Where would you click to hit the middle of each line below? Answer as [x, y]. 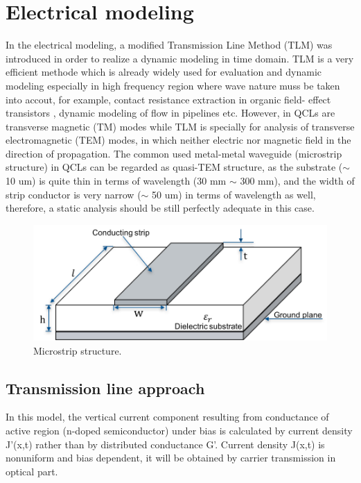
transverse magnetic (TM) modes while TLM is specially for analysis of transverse [180, 126]
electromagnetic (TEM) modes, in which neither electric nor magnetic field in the [178, 140]
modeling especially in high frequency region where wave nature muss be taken [173, 85]
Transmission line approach [105, 388]
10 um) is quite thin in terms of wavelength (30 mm [116, 181]
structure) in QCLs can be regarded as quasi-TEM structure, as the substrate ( [174, 167]
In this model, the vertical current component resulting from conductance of [167, 417]
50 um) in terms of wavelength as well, [234, 194]
